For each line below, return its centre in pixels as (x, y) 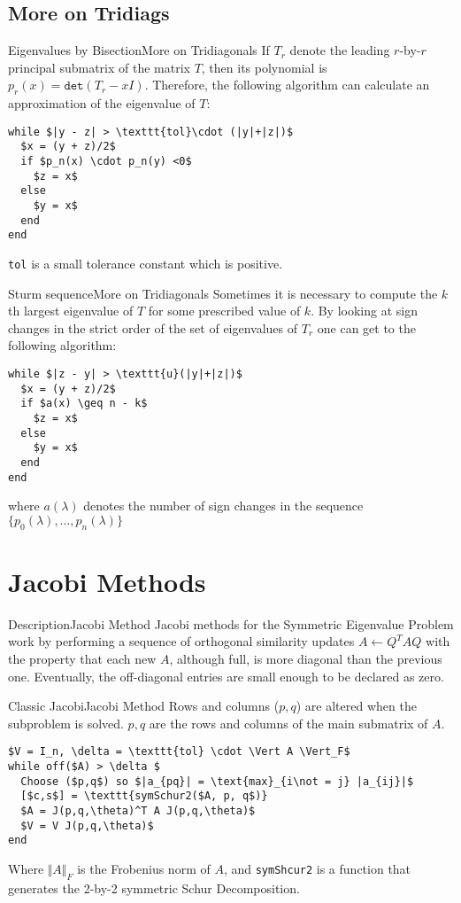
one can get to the (366, 327)
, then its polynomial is (264, 67)
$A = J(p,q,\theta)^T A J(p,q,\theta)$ (138, 811)
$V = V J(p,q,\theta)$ (87, 825)
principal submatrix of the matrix (99, 67)
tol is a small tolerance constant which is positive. (146, 264)
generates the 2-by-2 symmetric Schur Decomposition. (154, 887)
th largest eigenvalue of (71, 311)
